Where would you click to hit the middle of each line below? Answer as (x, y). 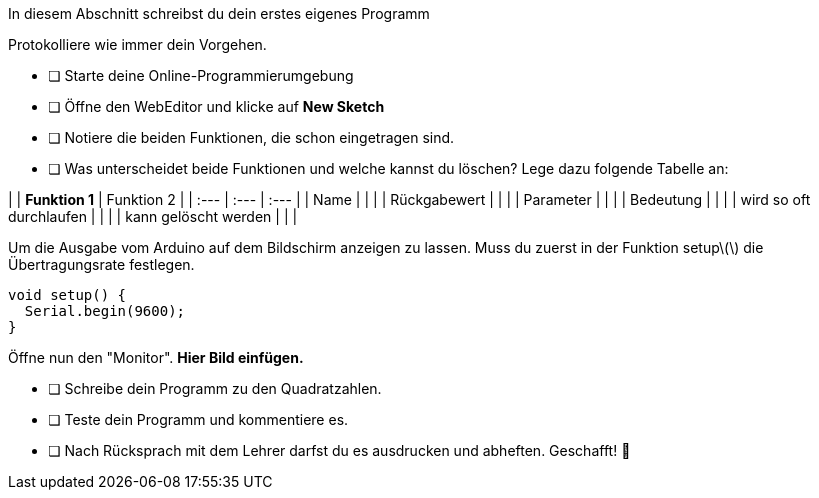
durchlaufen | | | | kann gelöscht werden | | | (153, 216)
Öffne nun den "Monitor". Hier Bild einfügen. (156, 357)
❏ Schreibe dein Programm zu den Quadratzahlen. (215, 388)
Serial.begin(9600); (105, 311)
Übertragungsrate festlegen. (101, 264)
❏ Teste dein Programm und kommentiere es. (198, 419)
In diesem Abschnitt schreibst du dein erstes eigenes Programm (219, 13)
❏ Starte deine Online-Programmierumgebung (201, 75)
